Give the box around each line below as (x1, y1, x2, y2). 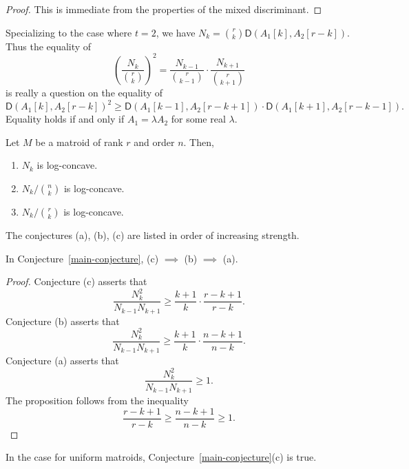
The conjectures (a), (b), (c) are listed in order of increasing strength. (6, 228, 300, 242)
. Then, (183, 134, 214, 149)
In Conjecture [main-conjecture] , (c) (6, 251, 159, 265)
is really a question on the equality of (6, 85, 163, 100)
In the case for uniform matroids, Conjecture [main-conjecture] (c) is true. (6, 450, 317, 464)
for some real (171, 112, 226, 126)
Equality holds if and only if (6, 112, 125, 126)
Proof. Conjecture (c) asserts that (6, 274, 147, 289)
